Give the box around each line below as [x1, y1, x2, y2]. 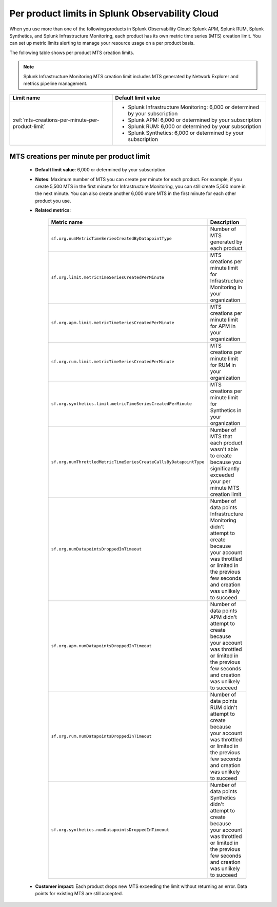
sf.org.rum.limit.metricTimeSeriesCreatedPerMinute [51, 359, 174, 365]
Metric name [51, 219, 83, 226]
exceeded [210, 471, 234, 478]
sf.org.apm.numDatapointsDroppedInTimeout [51, 643, 152, 649]
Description [210, 219, 240, 226]
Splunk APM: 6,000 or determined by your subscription [128, 116, 262, 123]
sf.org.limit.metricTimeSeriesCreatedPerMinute [51, 275, 164, 280]
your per [210, 477, 231, 485]
